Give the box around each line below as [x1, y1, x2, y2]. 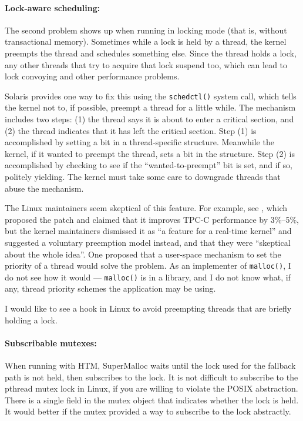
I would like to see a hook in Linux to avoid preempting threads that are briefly [5, 302, 292, 315]
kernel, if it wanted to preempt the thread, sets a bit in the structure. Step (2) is [5, 147, 295, 159]
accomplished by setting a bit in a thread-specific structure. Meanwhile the [5, 136, 274, 148]
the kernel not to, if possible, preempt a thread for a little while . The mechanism [5, 101, 296, 113]
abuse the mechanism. [5, 182, 84, 194]
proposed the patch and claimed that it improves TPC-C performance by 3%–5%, [5, 213, 299, 225]
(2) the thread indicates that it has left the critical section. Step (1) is [5, 124, 257, 136]
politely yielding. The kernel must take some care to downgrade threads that [5, 170, 281, 182]
